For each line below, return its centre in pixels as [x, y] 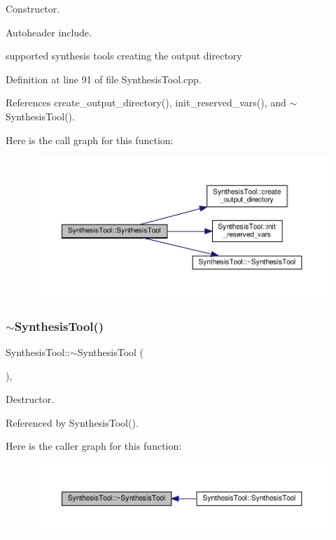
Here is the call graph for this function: [90, 140]
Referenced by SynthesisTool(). [72, 422]
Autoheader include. [49, 32]
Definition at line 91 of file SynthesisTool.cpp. [104, 79]
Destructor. [30, 399]
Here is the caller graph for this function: [94, 446]
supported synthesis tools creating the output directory [124, 56]
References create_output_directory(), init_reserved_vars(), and [146, 102]
